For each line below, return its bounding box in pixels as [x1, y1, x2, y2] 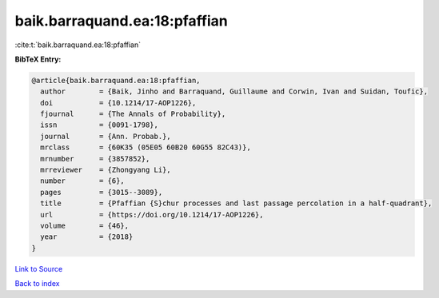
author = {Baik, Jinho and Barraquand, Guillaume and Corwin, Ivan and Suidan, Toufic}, [40, 87, 428, 96]
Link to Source [14, 264, 63, 273]
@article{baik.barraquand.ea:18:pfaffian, [31, 76, 201, 85]
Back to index [14, 279, 60, 288]
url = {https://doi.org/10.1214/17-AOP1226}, [40, 210, 264, 219]
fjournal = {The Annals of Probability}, [40, 109, 226, 119]
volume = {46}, [40, 221, 130, 230]
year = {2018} [40, 232, 134, 241]
